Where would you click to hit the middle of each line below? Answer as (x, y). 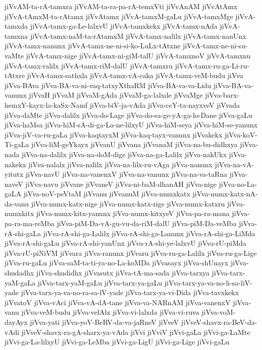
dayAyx (16, 322)
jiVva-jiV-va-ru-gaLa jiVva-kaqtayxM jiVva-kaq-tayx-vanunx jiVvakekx (114, 134)
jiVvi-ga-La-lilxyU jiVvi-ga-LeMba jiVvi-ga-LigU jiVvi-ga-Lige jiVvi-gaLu (117, 342)
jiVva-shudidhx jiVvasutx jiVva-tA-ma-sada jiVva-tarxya (123, 273)
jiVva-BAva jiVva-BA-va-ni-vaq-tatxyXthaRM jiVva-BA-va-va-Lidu (108, 85)
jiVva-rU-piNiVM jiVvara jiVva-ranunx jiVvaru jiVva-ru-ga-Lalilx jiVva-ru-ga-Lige (131, 253)
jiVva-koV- (241, 134)
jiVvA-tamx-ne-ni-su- (215, 46)
